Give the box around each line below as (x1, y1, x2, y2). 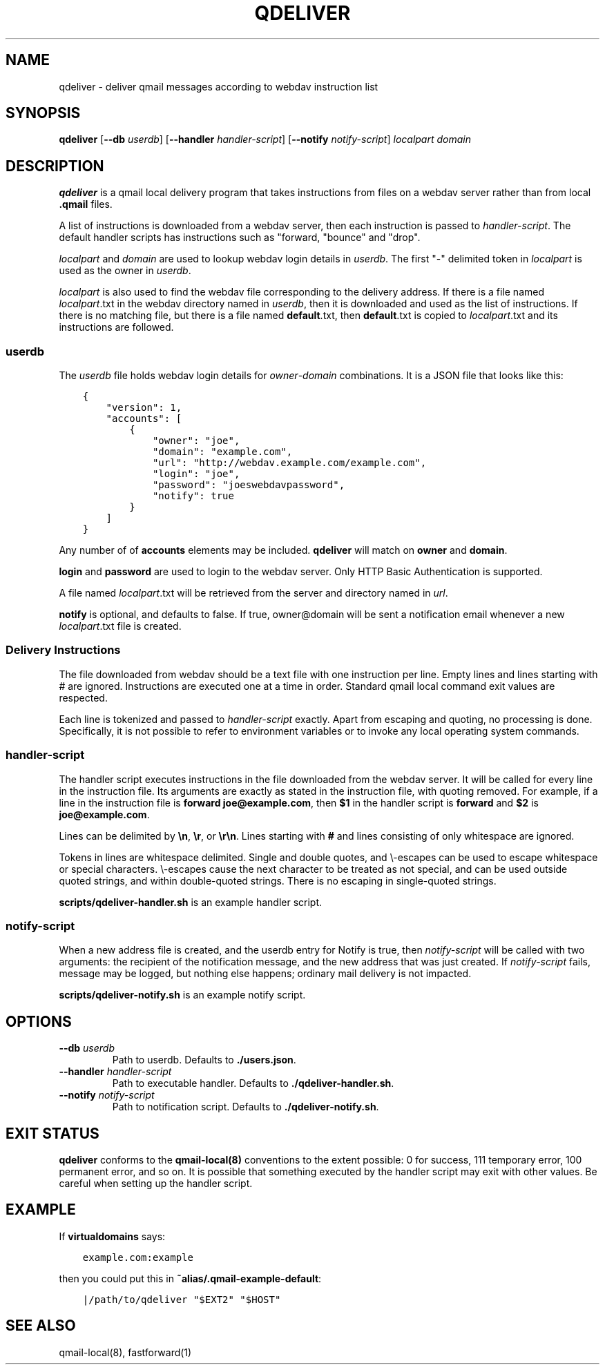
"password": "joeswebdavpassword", (152, 479, 345, 491)
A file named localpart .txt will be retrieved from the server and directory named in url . (59, 587, 448, 599)
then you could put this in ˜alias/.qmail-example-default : (59, 1272, 322, 1284)
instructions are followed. (59, 321, 174, 334)
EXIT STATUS (6, 1124, 99, 1142)
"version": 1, (106, 402, 182, 414)
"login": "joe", (152, 468, 240, 480)
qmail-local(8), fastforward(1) (59, 1346, 192, 1358)
